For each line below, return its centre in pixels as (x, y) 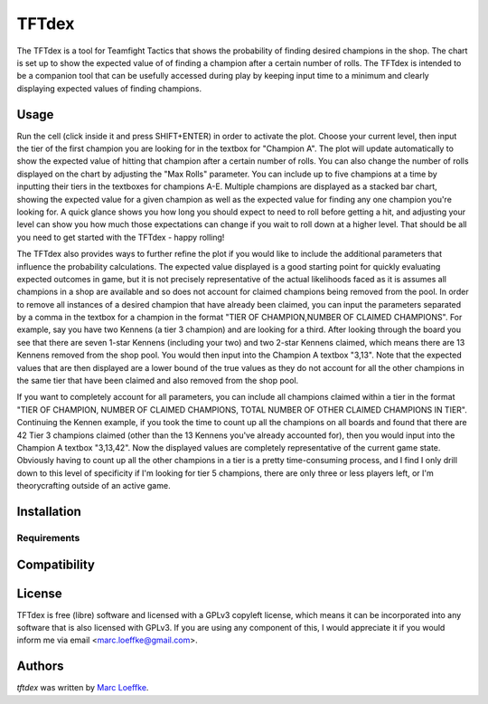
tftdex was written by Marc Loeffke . (83, 688)
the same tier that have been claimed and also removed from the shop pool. (158, 381)
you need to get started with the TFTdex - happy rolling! (121, 237)
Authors (40, 666)
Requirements (48, 538)
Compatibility (56, 564)
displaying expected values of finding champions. (109, 88)
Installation (49, 511)
